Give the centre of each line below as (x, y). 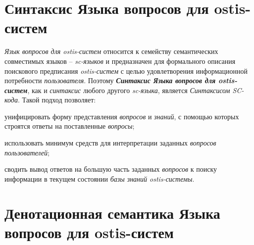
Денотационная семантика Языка (112, 213)
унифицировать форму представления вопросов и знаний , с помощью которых (122, 116)
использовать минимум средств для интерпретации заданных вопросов (110, 143)
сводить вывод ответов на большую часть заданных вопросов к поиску (111, 169)
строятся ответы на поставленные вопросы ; (70, 126)
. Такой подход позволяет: (57, 100)
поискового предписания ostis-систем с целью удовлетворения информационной (126, 71)
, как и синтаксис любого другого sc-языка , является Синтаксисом (129, 90)
